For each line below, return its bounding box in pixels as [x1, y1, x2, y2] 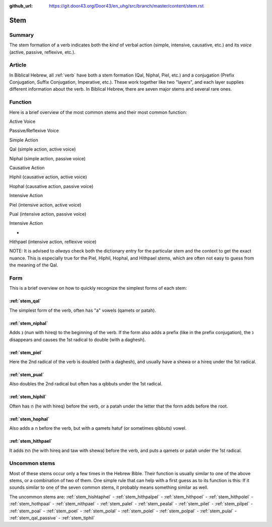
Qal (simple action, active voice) [9, 146, 76, 152]
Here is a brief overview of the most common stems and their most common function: [9, 109, 187, 115]
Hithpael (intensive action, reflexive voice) [9, 239, 97, 245]
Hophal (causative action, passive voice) [9, 183, 94, 189]
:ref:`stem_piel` [9, 349, 43, 355]
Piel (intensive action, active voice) [9, 202, 82, 208]
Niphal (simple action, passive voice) [9, 155, 86, 161]
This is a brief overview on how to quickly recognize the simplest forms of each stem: [9, 285, 187, 291]
